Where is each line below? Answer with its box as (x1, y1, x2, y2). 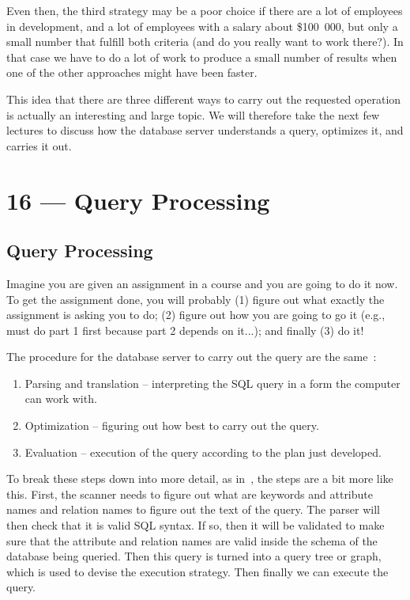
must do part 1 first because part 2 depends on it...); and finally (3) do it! (6, 321, 364, 338)
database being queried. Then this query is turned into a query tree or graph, (6, 548, 382, 564)
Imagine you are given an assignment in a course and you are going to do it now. (6, 275, 398, 291)
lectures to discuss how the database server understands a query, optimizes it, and (6, 122, 404, 139)
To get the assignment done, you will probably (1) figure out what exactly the (6, 291, 385, 307)
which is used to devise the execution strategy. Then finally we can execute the (6, 563, 389, 579)
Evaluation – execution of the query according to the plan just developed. (24, 443, 382, 460)
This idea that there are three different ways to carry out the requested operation (6, 90, 401, 107)
